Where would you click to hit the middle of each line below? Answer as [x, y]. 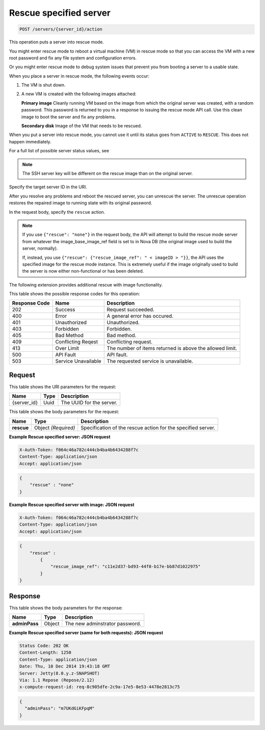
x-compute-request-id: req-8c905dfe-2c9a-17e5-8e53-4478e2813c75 [100, 687]
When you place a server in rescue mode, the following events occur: [79, 76]
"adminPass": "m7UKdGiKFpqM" [60, 708]
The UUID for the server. [89, 403]
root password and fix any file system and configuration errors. [73, 58]
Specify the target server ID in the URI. [48, 187]
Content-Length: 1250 [45, 653]
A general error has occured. [140, 316]
